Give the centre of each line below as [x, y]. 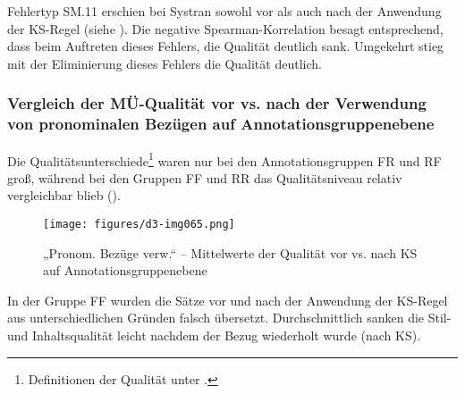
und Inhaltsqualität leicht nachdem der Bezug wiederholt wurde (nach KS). [214, 335]
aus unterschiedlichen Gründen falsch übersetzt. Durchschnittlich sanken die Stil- [229, 318]
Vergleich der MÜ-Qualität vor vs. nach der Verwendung [217, 103]
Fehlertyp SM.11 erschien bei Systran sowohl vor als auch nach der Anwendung [224, 11]
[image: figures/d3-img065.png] [139, 224]
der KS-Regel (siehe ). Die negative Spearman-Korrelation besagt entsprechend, [225, 28]
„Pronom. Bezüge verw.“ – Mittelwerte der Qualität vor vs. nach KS [230, 252]
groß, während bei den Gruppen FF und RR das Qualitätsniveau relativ [205, 177]
